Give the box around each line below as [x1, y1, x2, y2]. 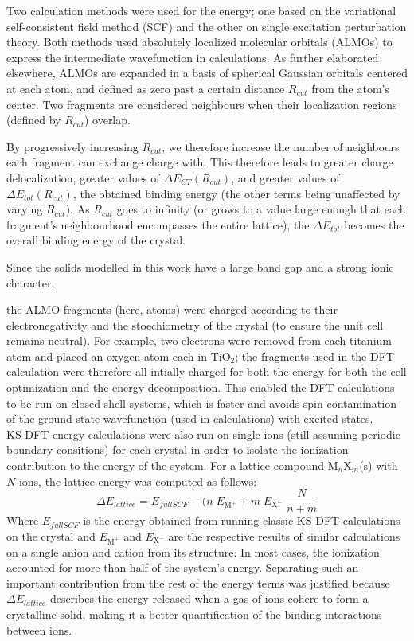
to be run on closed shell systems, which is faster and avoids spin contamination [6, 394, 396, 411]
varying [6, 201, 43, 217]
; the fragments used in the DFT [235, 347, 394, 364]
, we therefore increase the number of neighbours [162, 138, 400, 154]
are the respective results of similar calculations [168, 527, 400, 544]
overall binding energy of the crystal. [6, 232, 186, 248]
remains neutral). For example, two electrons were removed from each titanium [6, 332, 392, 349]
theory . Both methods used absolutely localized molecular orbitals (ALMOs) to [6, 33, 393, 50]
